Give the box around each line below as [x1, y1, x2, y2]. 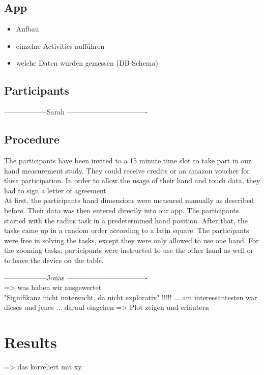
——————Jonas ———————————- [4, 272, 148, 282]
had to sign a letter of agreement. [4, 185, 108, 195]
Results [4, 332, 57, 353]
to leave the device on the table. [4, 254, 104, 265]
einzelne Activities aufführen [16, 40, 105, 51]
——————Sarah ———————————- [4, 106, 148, 117]
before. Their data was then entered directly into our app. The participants [4, 205, 239, 215]
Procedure [4, 131, 60, 147]
